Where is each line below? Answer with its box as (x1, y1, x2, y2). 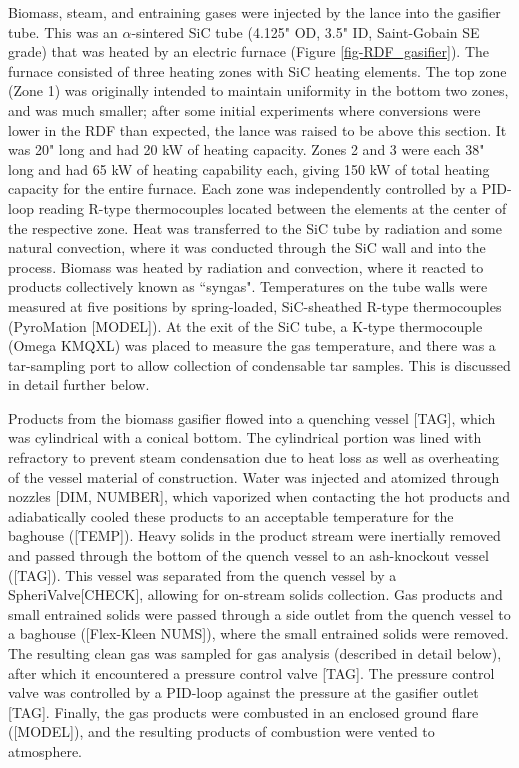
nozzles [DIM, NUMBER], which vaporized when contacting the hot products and (8, 486, 510, 507)
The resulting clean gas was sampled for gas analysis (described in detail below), (8, 643, 502, 663)
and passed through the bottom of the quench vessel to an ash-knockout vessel (8, 545, 489, 566)
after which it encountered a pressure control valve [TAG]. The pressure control (8, 662, 495, 683)
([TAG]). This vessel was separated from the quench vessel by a (8, 564, 397, 585)
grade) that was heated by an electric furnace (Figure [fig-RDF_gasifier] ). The (8, 41, 490, 62)
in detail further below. (8, 374, 150, 395)
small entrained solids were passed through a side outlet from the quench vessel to (8, 603, 511, 624)
